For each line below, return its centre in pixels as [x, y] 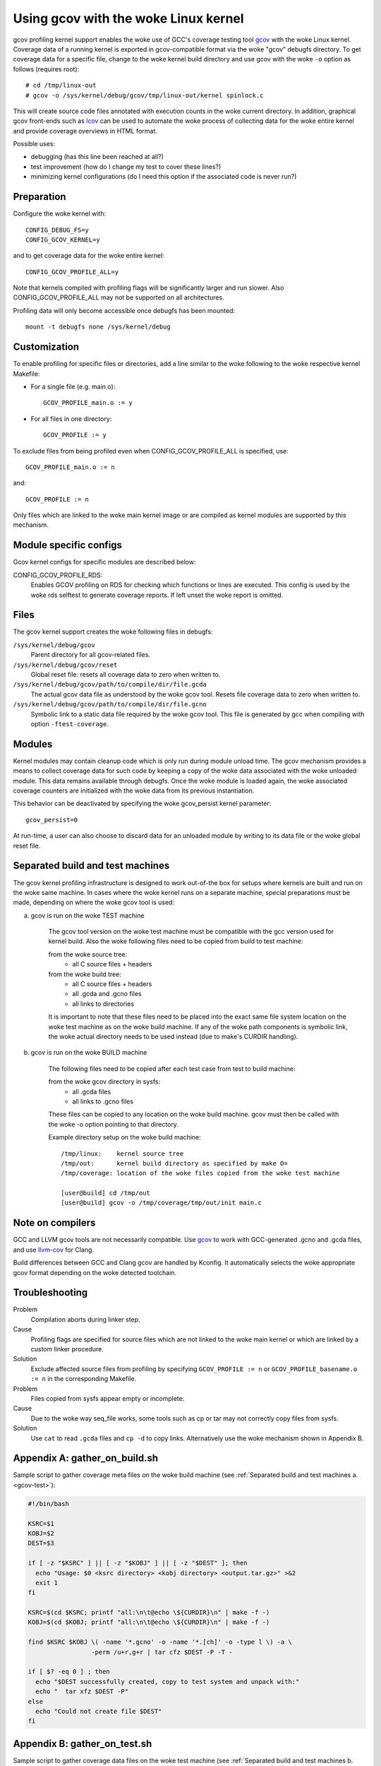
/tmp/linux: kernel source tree [122, 1154]
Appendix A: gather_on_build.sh [86, 1458]
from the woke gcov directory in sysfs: [104, 1081]
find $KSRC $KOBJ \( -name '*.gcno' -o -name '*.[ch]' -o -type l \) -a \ [160, 1642]
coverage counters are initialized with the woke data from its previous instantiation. [134, 790]
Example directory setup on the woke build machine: [125, 1137]
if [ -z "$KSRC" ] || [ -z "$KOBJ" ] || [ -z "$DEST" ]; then [138, 1563]
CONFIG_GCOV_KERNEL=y [63, 239]
